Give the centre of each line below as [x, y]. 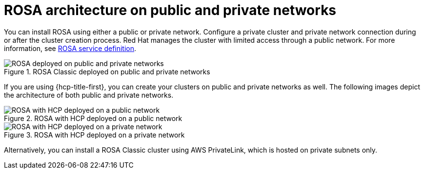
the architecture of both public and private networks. [89, 95]
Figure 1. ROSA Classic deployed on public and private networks [107, 71]
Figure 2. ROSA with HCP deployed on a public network [93, 118]
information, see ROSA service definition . [70, 48]
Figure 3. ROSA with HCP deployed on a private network [94, 135]
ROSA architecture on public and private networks [170, 10]
